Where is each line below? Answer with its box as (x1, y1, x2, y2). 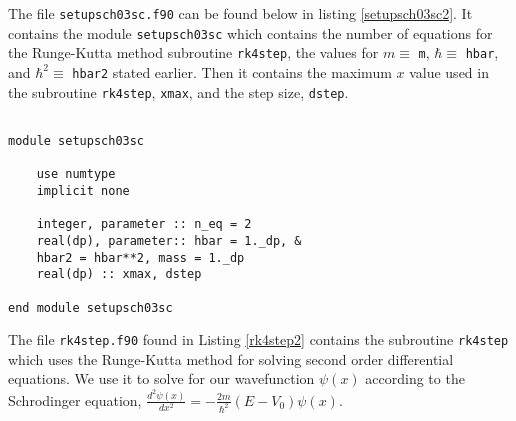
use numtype (36, 167, 116, 182)
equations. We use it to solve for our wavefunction (8, 368, 315, 389)
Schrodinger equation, (8, 389, 142, 410)
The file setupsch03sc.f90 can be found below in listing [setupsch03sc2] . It (8, 3, 473, 23)
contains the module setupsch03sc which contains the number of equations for (8, 22, 493, 43)
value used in (409, 61, 489, 82)
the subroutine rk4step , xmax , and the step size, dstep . (8, 81, 349, 102)
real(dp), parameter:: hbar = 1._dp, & (36, 233, 302, 248)
